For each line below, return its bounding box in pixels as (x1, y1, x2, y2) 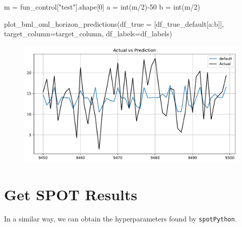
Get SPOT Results (4, 184, 138, 205)
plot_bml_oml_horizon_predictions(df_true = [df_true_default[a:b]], (4, 18, 224, 29)
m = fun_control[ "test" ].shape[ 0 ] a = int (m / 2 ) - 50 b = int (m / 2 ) (4, 2, 200, 12)
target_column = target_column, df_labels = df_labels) (4, 28, 172, 39)
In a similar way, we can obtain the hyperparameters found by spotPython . (4, 213, 237, 223)
